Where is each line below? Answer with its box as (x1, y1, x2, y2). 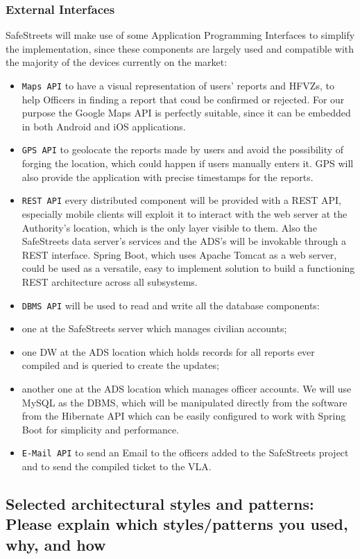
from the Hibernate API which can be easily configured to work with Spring (22, 409, 346, 423)
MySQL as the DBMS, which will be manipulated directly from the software (22, 395, 348, 409)
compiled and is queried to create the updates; (22, 358, 219, 372)
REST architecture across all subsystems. (22, 274, 198, 289)
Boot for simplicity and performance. (22, 422, 180, 436)
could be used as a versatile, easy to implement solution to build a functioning (22, 261, 355, 275)
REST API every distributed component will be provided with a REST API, (22, 193, 341, 207)
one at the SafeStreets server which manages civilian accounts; (22, 321, 287, 336)
